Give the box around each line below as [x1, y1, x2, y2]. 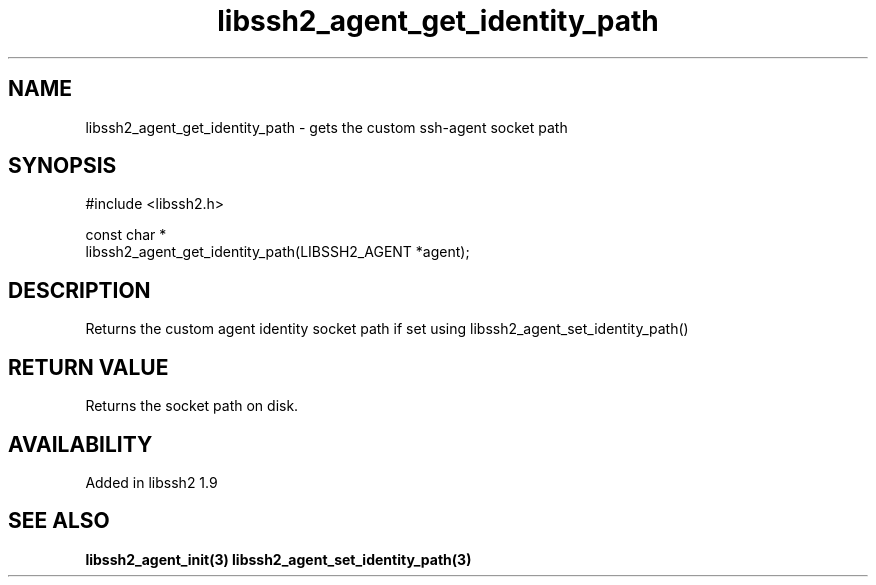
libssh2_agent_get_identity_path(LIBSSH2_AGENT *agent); [85, 243, 470, 261]
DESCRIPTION [8, 277, 151, 303]
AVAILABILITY [8, 431, 153, 457]
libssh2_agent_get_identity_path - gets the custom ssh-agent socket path [85, 118, 568, 136]
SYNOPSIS [8, 153, 117, 179]
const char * [85, 226, 167, 244]
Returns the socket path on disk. [85, 397, 299, 415]
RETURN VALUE [8, 354, 169, 380]
